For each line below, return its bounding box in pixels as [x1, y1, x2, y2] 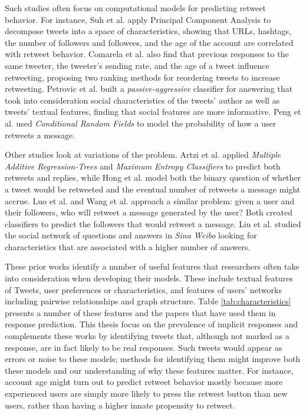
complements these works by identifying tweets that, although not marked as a [5, 330, 289, 342]
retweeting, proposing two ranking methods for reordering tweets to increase [5, 71, 280, 83]
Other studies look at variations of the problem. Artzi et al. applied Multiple [5, 148, 281, 161]
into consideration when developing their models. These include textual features [5, 272, 293, 284]
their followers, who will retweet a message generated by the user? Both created [5, 206, 292, 218]
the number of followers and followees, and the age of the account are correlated [5, 36, 294, 48]
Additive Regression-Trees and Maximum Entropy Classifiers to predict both [5, 160, 281, 172]
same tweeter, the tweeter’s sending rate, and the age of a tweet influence [5, 59, 269, 71]
